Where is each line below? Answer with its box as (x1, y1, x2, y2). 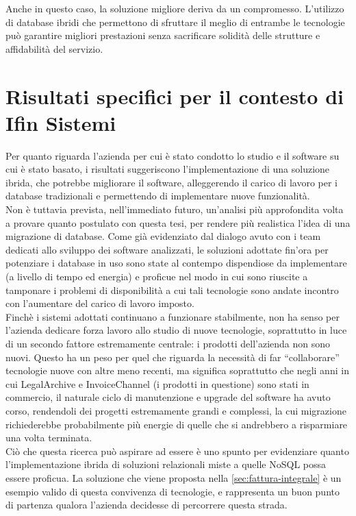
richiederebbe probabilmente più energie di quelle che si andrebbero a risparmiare (5, 417, 348, 431)
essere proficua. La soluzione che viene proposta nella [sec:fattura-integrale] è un (5, 470, 342, 484)
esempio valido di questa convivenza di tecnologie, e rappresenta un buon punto (5, 484, 340, 498)
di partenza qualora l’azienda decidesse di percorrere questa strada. (5, 497, 288, 512)
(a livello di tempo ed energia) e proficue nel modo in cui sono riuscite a (5, 269, 308, 284)
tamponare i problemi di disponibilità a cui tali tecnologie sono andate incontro (5, 282, 339, 297)
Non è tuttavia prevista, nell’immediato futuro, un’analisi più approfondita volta (5, 202, 344, 217)
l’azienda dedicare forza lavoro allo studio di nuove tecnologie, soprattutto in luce (5, 323, 347, 337)
